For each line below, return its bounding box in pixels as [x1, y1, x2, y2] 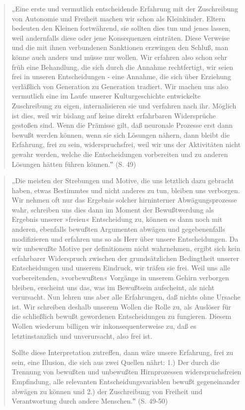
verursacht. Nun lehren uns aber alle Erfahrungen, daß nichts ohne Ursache [11, 292, 241, 302]
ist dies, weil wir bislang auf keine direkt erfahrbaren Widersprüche [11, 110, 216, 120]
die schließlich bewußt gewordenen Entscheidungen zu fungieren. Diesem [11, 311, 232, 321]
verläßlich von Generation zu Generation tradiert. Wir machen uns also [11, 81, 229, 91]
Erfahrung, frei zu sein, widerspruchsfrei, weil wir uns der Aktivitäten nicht [11, 139, 241, 150]
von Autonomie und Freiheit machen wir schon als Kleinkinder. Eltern [11, 13, 226, 23]
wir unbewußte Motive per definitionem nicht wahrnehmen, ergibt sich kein [11, 243, 241, 254]
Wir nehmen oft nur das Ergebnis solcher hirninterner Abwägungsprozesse [11, 195, 237, 205]
